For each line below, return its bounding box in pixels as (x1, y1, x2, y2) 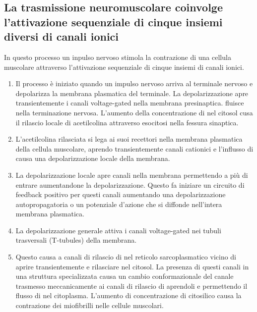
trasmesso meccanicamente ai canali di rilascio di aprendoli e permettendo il (15, 280, 248, 291)
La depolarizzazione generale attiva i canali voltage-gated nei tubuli (15, 225, 221, 235)
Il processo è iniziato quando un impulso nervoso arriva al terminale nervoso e (15, 78, 253, 89)
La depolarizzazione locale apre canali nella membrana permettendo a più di (15, 169, 248, 180)
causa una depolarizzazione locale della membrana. (15, 153, 170, 163)
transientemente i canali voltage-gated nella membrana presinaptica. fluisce (15, 98, 244, 108)
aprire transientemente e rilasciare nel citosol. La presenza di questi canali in (15, 261, 249, 271)
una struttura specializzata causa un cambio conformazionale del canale (15, 271, 234, 281)
